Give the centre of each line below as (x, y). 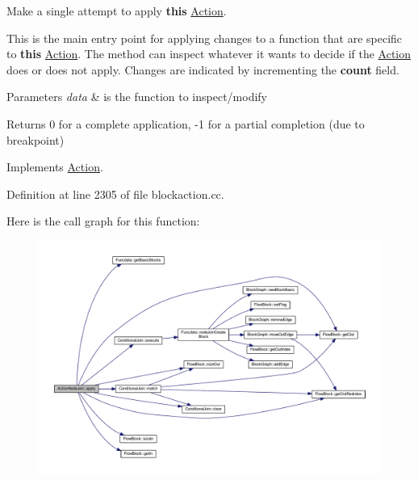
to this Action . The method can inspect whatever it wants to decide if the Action (209, 54)
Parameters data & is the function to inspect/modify (137, 97)
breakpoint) (36, 139)
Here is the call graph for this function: (103, 221)
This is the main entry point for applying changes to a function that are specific (205, 38)
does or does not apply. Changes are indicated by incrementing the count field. (203, 69)
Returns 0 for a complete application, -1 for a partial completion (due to (186, 123)
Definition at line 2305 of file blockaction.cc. (115, 194)
